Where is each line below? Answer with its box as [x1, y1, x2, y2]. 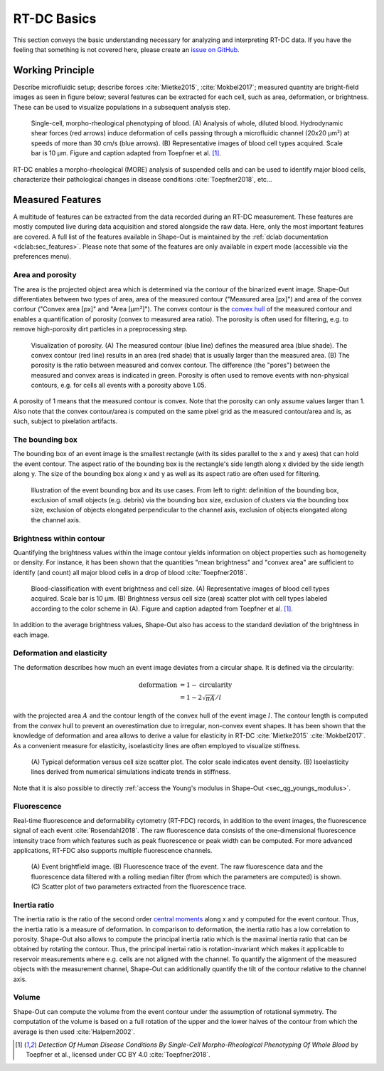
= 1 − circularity [179, 681, 233, 689]
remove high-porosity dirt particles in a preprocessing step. [13, 325, 188, 333]
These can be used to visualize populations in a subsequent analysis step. [13, 103, 231, 111]
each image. [13, 631, 50, 639]
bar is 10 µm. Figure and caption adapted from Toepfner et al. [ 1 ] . [31, 149, 222, 157]
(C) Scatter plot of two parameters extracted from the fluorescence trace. [31, 882, 247, 891]
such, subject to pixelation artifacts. [13, 417, 118, 425]
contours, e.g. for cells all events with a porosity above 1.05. [31, 381, 206, 390]
